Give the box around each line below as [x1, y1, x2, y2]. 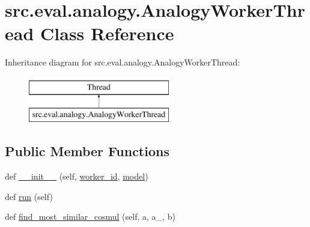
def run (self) [5, 190, 53, 202]
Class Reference [40, 21, 174, 46]
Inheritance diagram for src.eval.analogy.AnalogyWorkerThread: [5, 56, 240, 68]
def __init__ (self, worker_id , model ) [5, 170, 148, 183]
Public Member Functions [5, 142, 169, 160]
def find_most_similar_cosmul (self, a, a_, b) [5, 210, 175, 223]
